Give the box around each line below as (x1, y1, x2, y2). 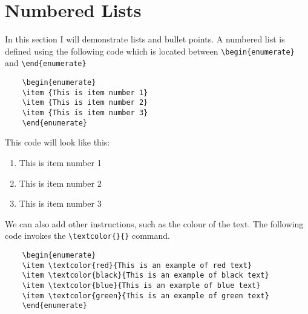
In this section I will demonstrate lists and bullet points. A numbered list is (5, 33, 285, 45)
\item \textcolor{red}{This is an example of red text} (22, 261, 252, 270)
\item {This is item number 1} (22, 88, 148, 97)
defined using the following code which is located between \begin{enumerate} (5, 44, 295, 57)
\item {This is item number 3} (22, 109, 148, 117)
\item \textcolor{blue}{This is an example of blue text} (22, 281, 261, 290)
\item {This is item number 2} (22, 98, 148, 107)
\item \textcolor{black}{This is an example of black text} (22, 271, 269, 280)
